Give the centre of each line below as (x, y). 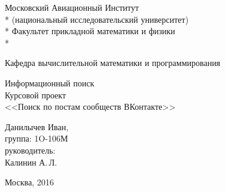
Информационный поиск (49, 82)
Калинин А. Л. (31, 162)
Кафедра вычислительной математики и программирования (113, 63)
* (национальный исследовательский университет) (97, 19)
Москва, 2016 (29, 182)
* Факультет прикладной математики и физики (90, 31)
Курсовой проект (35, 94)
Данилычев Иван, (37, 126)
